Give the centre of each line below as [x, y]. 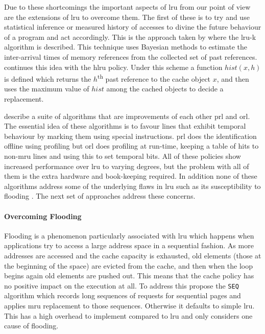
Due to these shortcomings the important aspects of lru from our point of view [127, 7]
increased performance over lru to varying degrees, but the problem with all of [127, 166]
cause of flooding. [31, 326]
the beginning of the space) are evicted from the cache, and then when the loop [129, 265]
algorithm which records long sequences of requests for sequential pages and [123, 295]
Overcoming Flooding [43, 216]
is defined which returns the [48, 78]
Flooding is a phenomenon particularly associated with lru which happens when [129, 235]
